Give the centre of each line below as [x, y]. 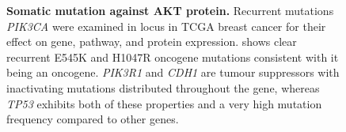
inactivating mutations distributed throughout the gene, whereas [163, 87]
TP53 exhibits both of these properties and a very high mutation [164, 103]
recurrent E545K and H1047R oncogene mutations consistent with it [173, 57]
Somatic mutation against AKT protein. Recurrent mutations [170, 10]
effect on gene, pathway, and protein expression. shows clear [152, 41]
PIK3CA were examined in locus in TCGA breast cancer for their [166, 26]
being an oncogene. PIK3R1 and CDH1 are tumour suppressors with [173, 72]
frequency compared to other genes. [93, 119]
